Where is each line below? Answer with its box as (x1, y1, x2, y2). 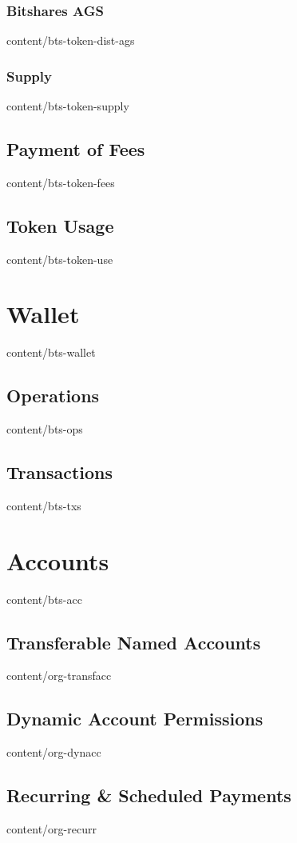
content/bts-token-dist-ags (6, 32, 135, 49)
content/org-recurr (6, 821, 97, 837)
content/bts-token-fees (6, 174, 115, 190)
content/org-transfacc (6, 667, 112, 684)
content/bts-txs (6, 497, 81, 513)
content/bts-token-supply (6, 98, 129, 114)
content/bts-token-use (6, 250, 113, 267)
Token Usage (6, 213, 114, 238)
